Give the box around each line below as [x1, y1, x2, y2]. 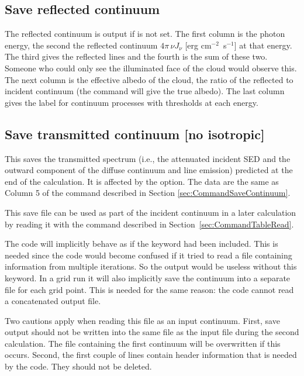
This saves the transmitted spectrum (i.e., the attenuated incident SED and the [5, 152, 291, 164]
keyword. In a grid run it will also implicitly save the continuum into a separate [5, 271, 291, 284]
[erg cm [185, 39, 212, 51]
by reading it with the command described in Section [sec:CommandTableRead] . [5, 218, 294, 230]
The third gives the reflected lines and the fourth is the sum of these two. [5, 50, 268, 63]
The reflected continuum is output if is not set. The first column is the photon [5, 27, 285, 40]
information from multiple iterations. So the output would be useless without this [5, 260, 297, 272]
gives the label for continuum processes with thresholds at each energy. [5, 96, 258, 108]
